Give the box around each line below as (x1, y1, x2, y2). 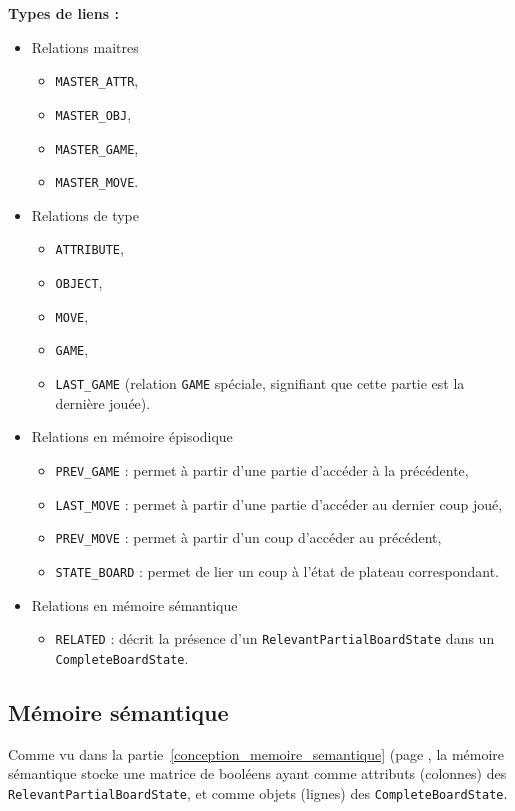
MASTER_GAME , (55, 137, 139, 158)
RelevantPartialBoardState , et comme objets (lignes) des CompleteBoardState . (8, 782, 508, 803)
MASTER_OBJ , (55, 103, 132, 124)
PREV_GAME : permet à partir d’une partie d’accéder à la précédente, (55, 459, 469, 480)
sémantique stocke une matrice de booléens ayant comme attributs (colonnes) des (8, 763, 507, 784)
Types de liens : (8, 3, 119, 23)
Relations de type (31, 204, 140, 225)
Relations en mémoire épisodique (31, 426, 233, 447)
